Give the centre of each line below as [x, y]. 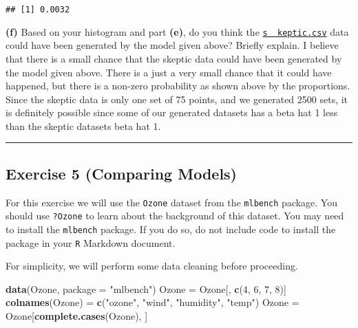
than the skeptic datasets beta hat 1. [83, 125]
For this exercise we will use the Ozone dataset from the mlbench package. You [171, 202]
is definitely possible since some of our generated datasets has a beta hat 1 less [172, 112]
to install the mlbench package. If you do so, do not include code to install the [171, 229]
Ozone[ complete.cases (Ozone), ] [77, 316]
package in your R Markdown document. [91, 242]
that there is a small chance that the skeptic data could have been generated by [174, 58]
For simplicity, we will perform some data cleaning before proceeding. [152, 266]
